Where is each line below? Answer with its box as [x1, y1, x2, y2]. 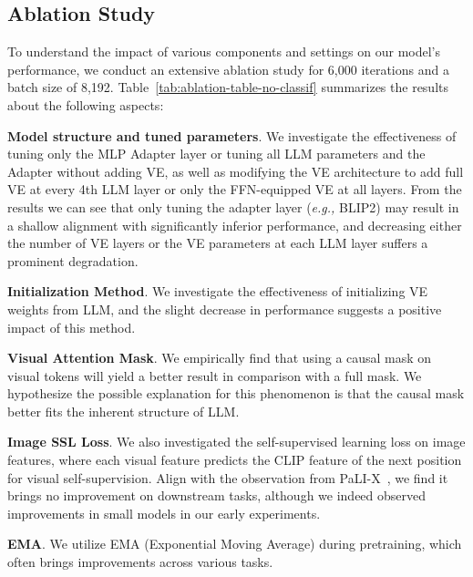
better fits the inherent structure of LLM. [7, 401, 240, 420]
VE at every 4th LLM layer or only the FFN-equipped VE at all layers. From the [7, 180, 462, 199]
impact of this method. [7, 317, 136, 336]
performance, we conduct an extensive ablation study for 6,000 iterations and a [7, 59, 449, 78]
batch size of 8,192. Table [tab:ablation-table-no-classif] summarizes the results [7, 77, 449, 97]
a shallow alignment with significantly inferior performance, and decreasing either [7, 215, 462, 234]
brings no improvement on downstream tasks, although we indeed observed [7, 486, 427, 505]
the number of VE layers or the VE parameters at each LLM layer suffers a [7, 233, 428, 252]
